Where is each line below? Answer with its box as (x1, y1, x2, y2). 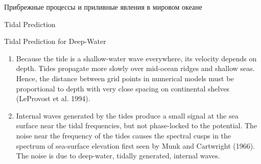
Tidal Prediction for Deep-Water (4, 36, 106, 46)
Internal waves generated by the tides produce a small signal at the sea (16, 110, 239, 121)
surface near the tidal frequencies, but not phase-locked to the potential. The (16, 120, 257, 131)
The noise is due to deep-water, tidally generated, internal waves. (16, 150, 220, 161)
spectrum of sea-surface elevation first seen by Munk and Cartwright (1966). (16, 140, 255, 151)
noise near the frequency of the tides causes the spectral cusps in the (16, 130, 231, 140)
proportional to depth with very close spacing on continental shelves (16, 83, 230, 93)
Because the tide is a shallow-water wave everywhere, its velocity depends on (16, 53, 257, 63)
